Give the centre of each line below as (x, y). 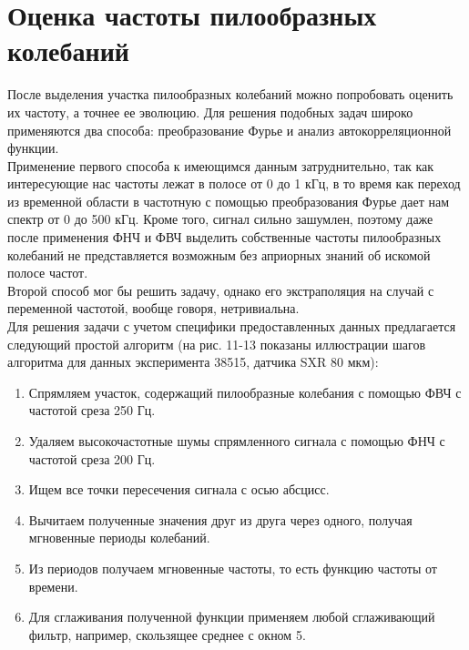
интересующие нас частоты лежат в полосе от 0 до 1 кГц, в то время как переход (234, 183)
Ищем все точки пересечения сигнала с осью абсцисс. (179, 489)
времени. (53, 586)
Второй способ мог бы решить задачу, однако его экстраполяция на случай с (221, 290)
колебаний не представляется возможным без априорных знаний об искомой (219, 254)
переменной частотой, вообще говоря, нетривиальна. (153, 308)
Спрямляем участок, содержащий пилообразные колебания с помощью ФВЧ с (245, 392)
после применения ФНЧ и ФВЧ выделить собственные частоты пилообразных (224, 237)
